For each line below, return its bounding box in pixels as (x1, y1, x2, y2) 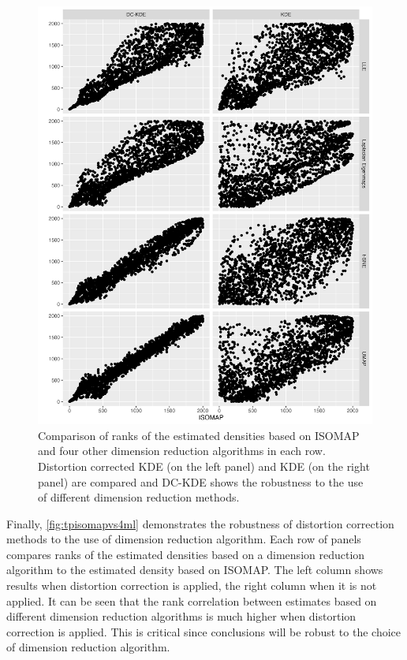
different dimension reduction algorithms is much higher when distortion (6, 608, 357, 625)
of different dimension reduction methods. (38, 489, 240, 505)
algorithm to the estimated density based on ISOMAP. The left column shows (6, 561, 383, 578)
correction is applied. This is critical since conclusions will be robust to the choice (6, 623, 401, 639)
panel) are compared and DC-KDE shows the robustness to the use (38, 473, 364, 490)
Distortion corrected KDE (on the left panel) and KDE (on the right (38, 457, 370, 474)
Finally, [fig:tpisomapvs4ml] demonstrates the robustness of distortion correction (6, 515, 394, 531)
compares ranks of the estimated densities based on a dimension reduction (6, 546, 365, 562)
